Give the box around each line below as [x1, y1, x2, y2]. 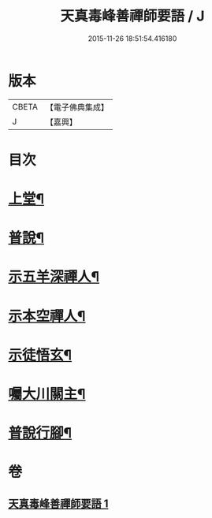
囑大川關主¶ [8, 386, 86, 403]
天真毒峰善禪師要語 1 [8, 497, 109, 510]
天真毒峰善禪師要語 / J [60, 7, 205, 25]
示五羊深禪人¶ [8, 268, 100, 286]
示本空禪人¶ [8, 307, 86, 325]
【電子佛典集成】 [45, 102, 109, 113]
